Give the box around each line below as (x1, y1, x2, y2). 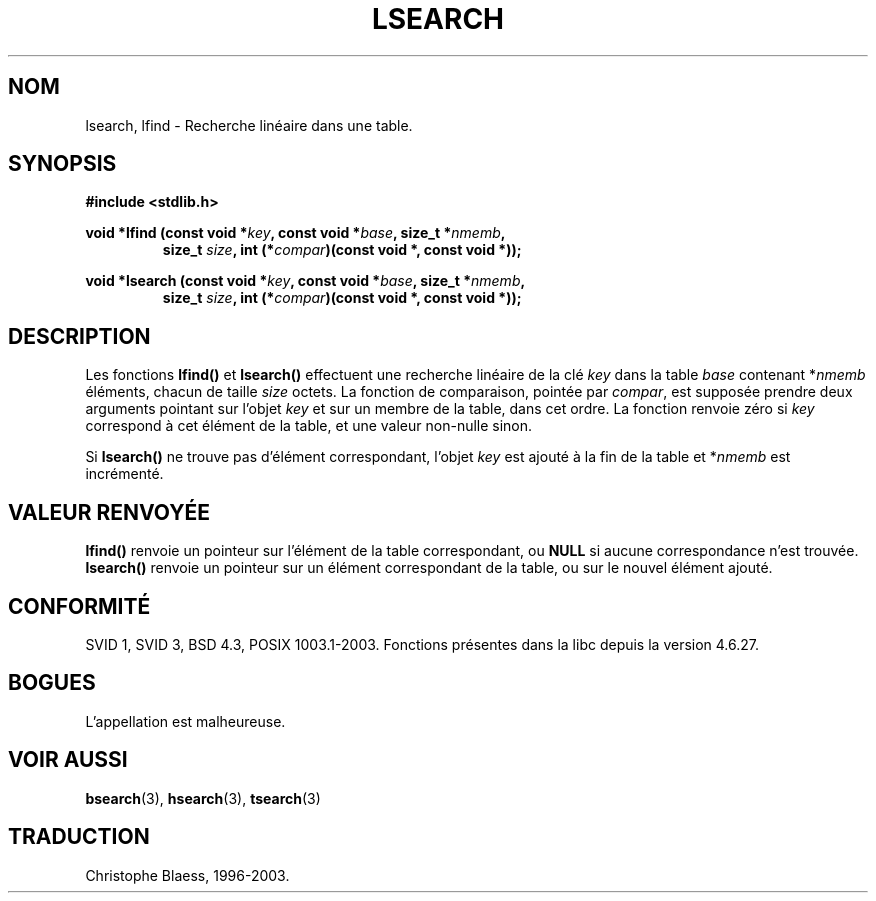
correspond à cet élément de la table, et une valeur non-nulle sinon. (85, 417, 533, 435)
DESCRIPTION (8, 323, 151, 349)
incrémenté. (85, 465, 164, 483)
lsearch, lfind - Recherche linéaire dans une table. (85, 116, 413, 134)
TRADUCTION (8, 824, 150, 850)
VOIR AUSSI (8, 747, 128, 773)
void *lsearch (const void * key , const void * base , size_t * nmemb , (85, 272, 526, 290)
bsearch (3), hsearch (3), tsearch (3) (85, 789, 321, 807)
